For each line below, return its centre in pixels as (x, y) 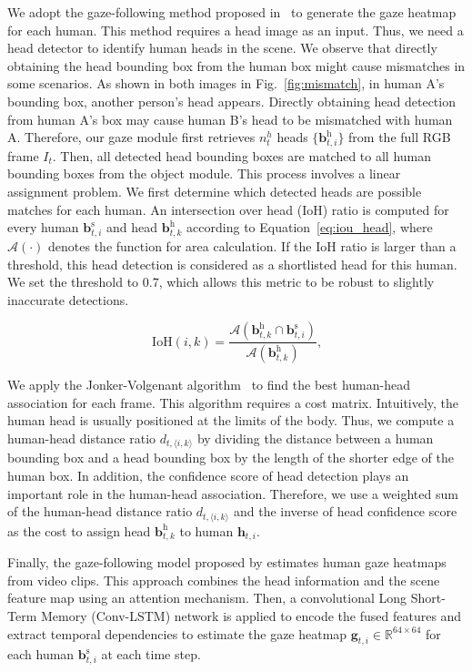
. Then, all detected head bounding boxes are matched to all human (242, 155)
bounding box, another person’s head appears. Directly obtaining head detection (231, 101)
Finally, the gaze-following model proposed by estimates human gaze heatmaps (227, 562)
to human (206, 530)
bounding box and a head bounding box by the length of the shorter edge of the (231, 458)
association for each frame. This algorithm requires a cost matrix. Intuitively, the (233, 402)
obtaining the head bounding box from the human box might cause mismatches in (236, 65)
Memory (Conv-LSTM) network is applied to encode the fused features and (251, 615)
